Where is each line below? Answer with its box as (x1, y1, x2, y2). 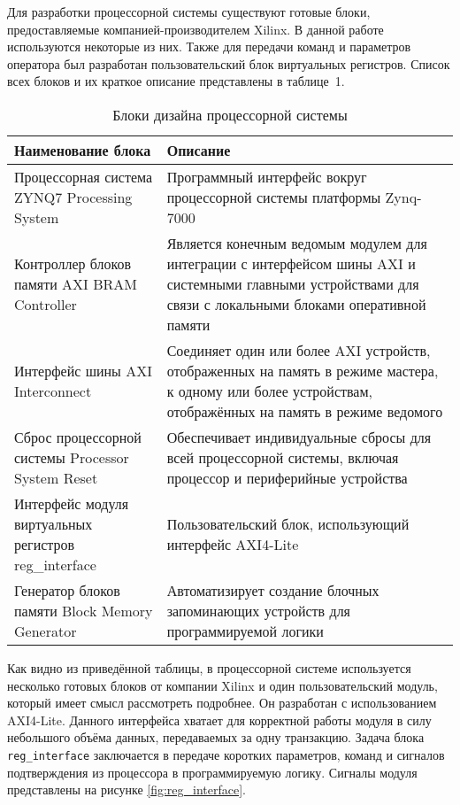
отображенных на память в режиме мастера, (166, 360, 439, 381)
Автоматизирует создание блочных (166, 579, 379, 600)
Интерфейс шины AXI (14, 360, 152, 381)
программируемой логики (166, 620, 324, 641)
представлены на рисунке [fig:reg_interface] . (7, 780, 246, 799)
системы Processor (14, 446, 129, 468)
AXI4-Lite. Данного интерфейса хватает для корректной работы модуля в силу (7, 710, 432, 729)
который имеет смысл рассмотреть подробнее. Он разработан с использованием (7, 693, 437, 712)
